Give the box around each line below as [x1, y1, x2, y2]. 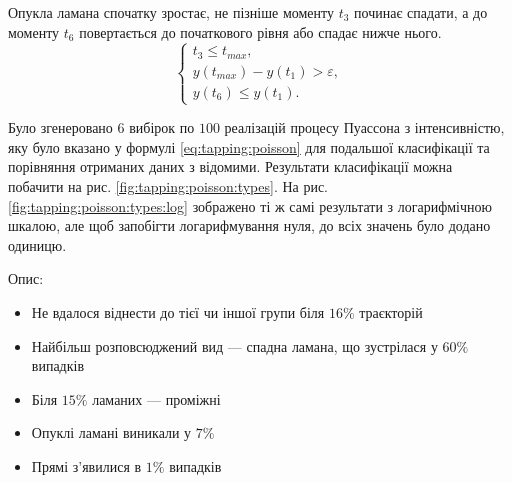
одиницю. [8, 234, 67, 255]
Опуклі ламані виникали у [31, 422, 192, 443]
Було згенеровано [8, 117, 113, 138]
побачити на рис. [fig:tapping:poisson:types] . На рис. [8, 176, 329, 197]
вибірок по [129, 117, 195, 138]
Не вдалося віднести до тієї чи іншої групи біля [31, 302, 325, 322]
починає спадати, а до [354, 2, 488, 22]
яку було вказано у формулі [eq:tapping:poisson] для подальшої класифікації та [8, 136, 490, 157]
